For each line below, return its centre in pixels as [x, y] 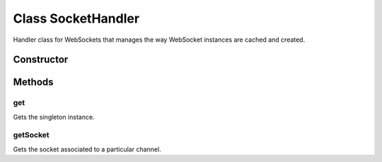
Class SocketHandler [76, 18]
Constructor [41, 60]
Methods [33, 82]
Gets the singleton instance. [54, 117]
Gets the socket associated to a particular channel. [87, 149]
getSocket [31, 135]
